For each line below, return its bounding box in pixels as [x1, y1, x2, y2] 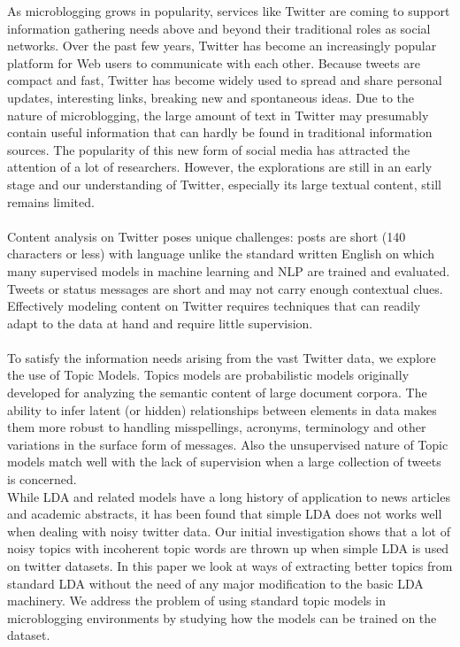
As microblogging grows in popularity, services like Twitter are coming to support [7, 2, 450, 19]
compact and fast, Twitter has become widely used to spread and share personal [7, 71, 442, 89]
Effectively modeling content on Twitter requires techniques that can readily [7, 297, 421, 315]
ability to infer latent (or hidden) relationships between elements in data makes [7, 400, 437, 419]
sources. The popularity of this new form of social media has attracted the [7, 140, 410, 158]
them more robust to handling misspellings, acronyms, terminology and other [7, 418, 426, 436]
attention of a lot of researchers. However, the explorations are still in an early [7, 158, 433, 176]
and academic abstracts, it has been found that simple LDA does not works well [7, 505, 442, 523]
